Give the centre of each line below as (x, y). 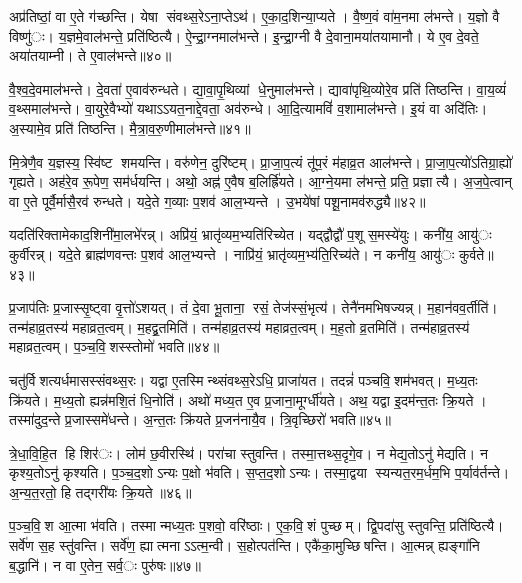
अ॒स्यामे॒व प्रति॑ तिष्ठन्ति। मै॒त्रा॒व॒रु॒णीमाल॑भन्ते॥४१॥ (130, 127)
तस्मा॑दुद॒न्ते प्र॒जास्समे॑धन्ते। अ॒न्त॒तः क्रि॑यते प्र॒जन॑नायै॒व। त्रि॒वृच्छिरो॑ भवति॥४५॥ (200, 419)
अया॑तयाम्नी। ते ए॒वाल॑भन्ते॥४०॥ (90, 55)
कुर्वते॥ (476, 253)
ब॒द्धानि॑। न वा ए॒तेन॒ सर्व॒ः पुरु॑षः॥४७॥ (105, 564)
